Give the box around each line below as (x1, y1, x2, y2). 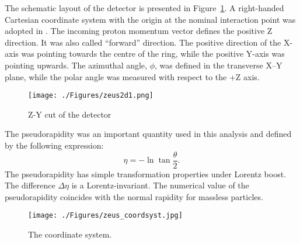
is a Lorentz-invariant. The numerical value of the (71, 179, 249, 191)
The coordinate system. (28, 228, 112, 240)
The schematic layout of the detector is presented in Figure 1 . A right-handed (5, 2, 284, 13)
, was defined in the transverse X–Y (155, 59, 282, 71)
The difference (5, 179, 55, 191)
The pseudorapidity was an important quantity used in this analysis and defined (5, 128, 292, 140)
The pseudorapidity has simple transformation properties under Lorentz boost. (5, 167, 287, 180)
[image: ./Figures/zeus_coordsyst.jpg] (28, 211, 183, 220)
